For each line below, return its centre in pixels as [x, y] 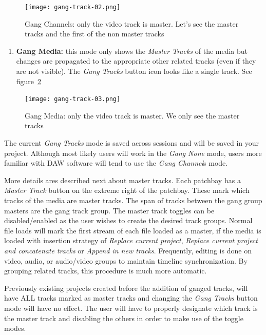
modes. [15, 328]
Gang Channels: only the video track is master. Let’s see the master [132, 23]
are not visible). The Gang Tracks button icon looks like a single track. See [134, 71]
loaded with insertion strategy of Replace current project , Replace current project [131, 240]
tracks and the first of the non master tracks [94, 34]
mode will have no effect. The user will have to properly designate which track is [131, 308]
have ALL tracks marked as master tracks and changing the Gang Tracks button [131, 298]
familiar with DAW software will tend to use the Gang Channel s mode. [116, 163]
